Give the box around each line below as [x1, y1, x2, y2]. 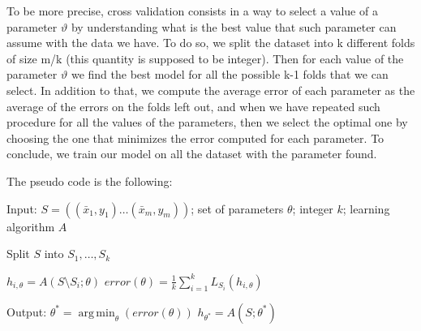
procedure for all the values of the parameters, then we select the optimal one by [6, 114, 408, 131]
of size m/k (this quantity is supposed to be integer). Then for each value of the [6, 49, 404, 67]
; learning [342, 200, 390, 217]
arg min [78, 307, 115, 319]
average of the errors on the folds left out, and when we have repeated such [6, 97, 380, 114]
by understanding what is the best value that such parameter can [71, 18, 397, 35]
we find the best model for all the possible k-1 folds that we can [71, 66, 389, 83]
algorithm [6, 217, 55, 234]
